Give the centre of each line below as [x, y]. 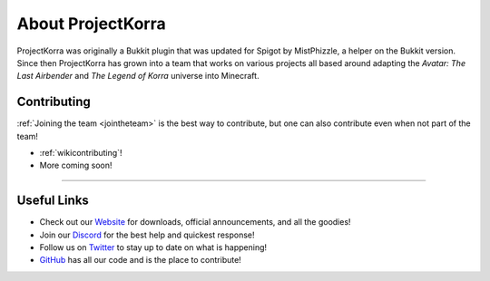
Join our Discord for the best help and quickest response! [147, 235]
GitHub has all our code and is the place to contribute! [141, 260]
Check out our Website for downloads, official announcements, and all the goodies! [195, 222]
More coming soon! [76, 165]
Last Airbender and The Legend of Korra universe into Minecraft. [138, 76]
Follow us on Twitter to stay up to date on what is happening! [153, 247]
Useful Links [53, 201]
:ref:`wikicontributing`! [81, 153]
